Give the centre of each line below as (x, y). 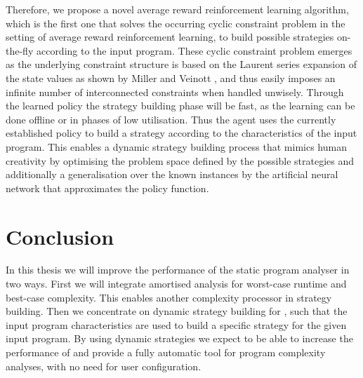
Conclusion (60, 236)
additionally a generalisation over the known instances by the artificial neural (172, 174)
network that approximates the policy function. (107, 188)
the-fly (20, 50)
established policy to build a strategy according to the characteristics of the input (181, 133)
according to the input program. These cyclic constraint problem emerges (194, 50)
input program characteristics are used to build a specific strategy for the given (176, 324)
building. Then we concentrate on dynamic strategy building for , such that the (177, 311)
